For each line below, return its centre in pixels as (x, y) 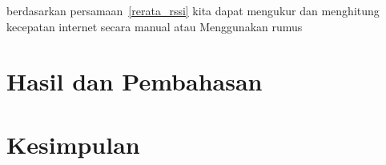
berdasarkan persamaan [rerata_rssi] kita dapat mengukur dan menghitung (193, 10)
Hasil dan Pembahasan (135, 81)
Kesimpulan (73, 144)
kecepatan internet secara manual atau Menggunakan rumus (155, 26)
